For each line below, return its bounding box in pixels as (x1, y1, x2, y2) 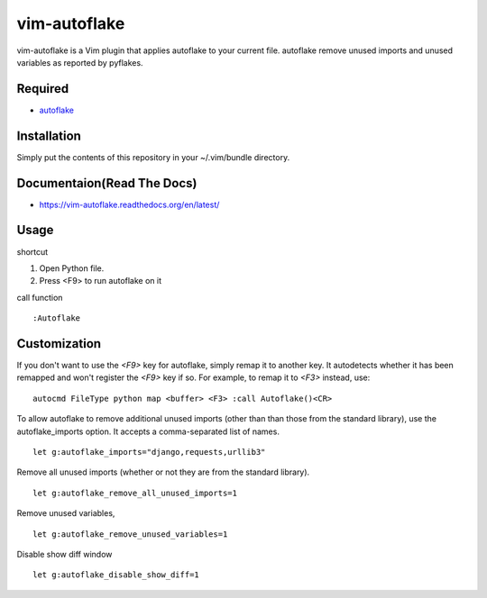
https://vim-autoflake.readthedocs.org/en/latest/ (39, 199, 220, 210)
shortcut (16, 246, 49, 257)
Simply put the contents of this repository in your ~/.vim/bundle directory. (16, 151, 290, 162)
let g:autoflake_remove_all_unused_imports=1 (32, 487, 238, 498)
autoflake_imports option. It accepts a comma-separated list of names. (16, 426, 280, 437)
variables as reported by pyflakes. (16, 57, 143, 68)
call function (16, 292, 63, 303)
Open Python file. (39, 262, 105, 274)
